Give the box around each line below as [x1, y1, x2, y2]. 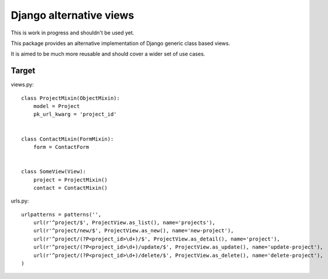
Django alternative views [11, 9, 134, 22]
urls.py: [11, 197, 29, 204]
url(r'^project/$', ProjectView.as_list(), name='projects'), [33, 219, 216, 226]
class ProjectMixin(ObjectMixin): [21, 95, 120, 102]
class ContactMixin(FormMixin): [21, 135, 114, 142]
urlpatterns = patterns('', [21, 211, 102, 218]
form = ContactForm [33, 144, 89, 150]
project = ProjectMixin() [33, 176, 108, 183]
